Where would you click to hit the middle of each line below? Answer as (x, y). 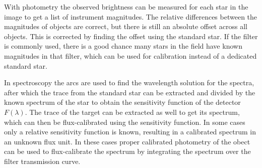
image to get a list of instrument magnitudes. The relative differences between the (131, 16)
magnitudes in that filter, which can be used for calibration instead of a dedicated (130, 55)
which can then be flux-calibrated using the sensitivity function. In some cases (125, 122)
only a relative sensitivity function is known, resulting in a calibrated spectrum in (130, 132)
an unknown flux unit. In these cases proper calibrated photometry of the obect (127, 141)
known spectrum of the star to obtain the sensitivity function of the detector (122, 102)
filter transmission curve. (42, 161)
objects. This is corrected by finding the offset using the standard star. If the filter (131, 36)
